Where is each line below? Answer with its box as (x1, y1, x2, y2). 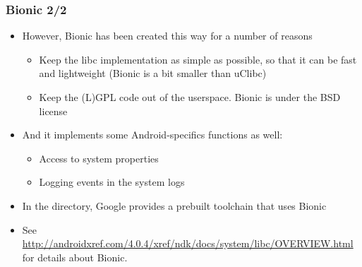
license (39, 103, 68, 118)
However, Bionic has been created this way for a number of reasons (22, 28, 313, 43)
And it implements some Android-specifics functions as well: (22, 127, 283, 142)
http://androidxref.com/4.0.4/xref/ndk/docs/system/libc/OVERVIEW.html (22, 236, 354, 251)
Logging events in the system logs (39, 174, 185, 189)
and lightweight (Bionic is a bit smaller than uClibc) (39, 66, 267, 81)
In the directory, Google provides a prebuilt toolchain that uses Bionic (22, 198, 327, 213)
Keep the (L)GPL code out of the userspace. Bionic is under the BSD (39, 90, 341, 104)
